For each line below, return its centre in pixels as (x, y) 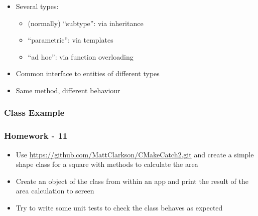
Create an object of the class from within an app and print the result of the (132, 181)
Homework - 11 (36, 136)
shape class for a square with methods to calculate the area (107, 164)
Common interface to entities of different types (88, 73)
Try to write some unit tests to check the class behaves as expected (119, 207)
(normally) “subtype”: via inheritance (86, 23)
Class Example (34, 113)
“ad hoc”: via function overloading (81, 56)
